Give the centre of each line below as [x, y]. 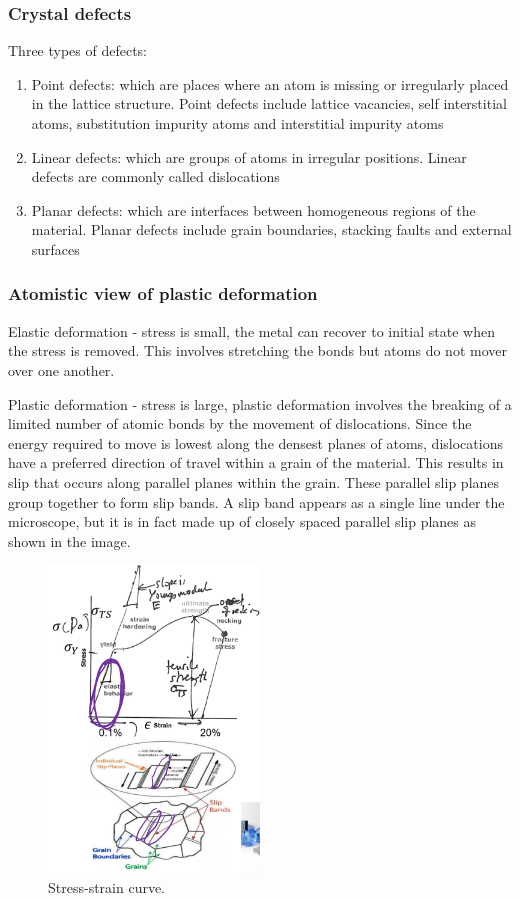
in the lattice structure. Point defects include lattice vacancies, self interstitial [269, 103]
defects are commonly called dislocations [155, 176]
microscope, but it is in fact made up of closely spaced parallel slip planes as [242, 521]
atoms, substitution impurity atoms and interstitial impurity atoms [237, 123]
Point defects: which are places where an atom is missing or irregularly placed [270, 83]
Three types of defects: [78, 50]
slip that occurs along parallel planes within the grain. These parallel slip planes [254, 481]
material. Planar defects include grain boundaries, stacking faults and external [271, 229]
